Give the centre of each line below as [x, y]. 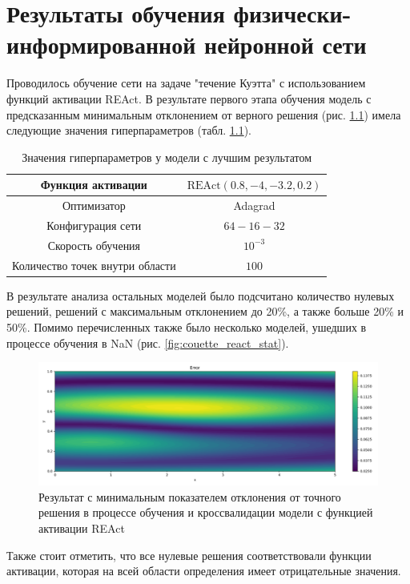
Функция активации [94, 185]
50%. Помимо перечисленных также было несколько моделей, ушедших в [187, 326]
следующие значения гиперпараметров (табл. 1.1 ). [129, 130]
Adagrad [254, 205]
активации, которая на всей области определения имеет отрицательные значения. [204, 571]
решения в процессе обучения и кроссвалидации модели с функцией [206, 512]
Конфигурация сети [94, 225]
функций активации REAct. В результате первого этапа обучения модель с [189, 98]
